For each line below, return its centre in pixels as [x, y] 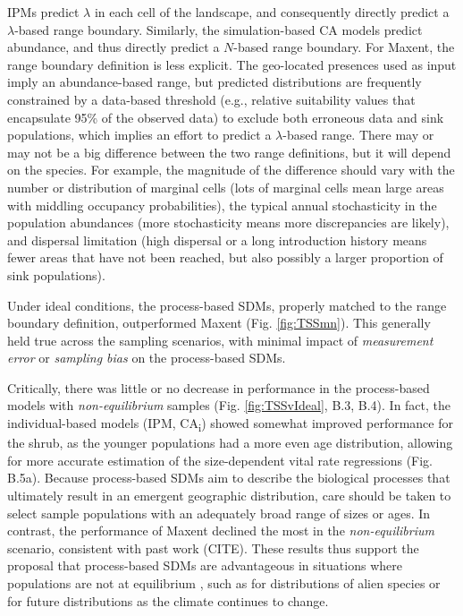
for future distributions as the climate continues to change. [168, 600]
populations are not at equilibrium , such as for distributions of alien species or [224, 582]
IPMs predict [43, 12]
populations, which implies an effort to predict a [139, 135]
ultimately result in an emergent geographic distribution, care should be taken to [229, 495]
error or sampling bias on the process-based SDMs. [147, 358]
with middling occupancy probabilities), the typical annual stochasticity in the [222, 205]
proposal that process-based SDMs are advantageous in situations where [205, 565]
